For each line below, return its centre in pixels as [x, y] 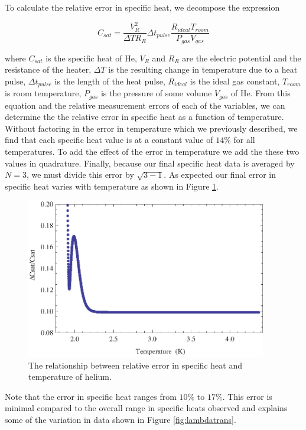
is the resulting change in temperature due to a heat [203, 69]
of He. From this [261, 93]
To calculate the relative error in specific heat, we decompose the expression [142, 7]
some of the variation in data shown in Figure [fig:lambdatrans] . [121, 419]
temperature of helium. [70, 377]
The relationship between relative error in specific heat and [136, 365]
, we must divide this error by [80, 175]
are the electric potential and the [242, 58]
